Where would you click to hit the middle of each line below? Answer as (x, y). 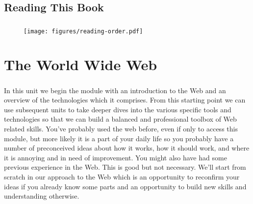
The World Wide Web (81, 64)
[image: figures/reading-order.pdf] (83, 32)
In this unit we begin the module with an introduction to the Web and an (115, 90)
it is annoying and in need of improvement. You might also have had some (115, 157)
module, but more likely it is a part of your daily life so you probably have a (119, 138)
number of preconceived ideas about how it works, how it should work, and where (127, 148)
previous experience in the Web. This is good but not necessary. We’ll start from (125, 167)
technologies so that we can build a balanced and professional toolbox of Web (120, 119)
